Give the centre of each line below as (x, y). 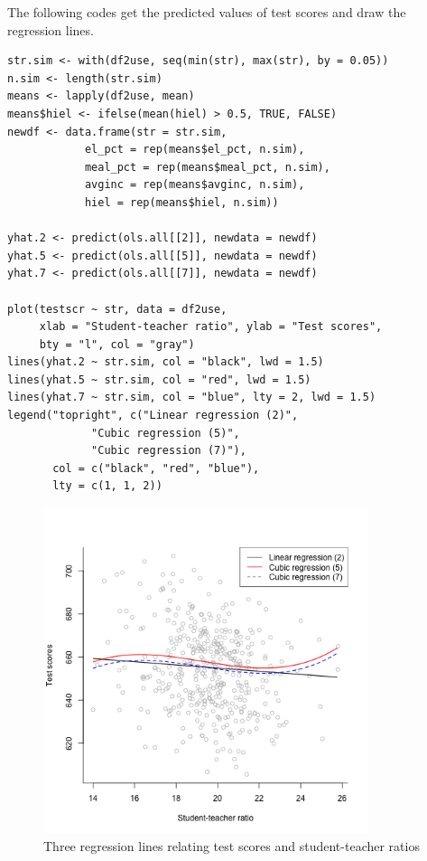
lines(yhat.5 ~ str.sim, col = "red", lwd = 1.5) (159, 379)
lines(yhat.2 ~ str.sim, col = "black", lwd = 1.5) (166, 362)
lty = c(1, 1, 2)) (107, 486)
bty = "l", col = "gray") (117, 344)
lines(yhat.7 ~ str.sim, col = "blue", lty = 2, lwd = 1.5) (192, 397)
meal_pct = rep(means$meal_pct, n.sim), (207, 167)
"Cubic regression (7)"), (169, 451)
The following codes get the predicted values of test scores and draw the (207, 12)
